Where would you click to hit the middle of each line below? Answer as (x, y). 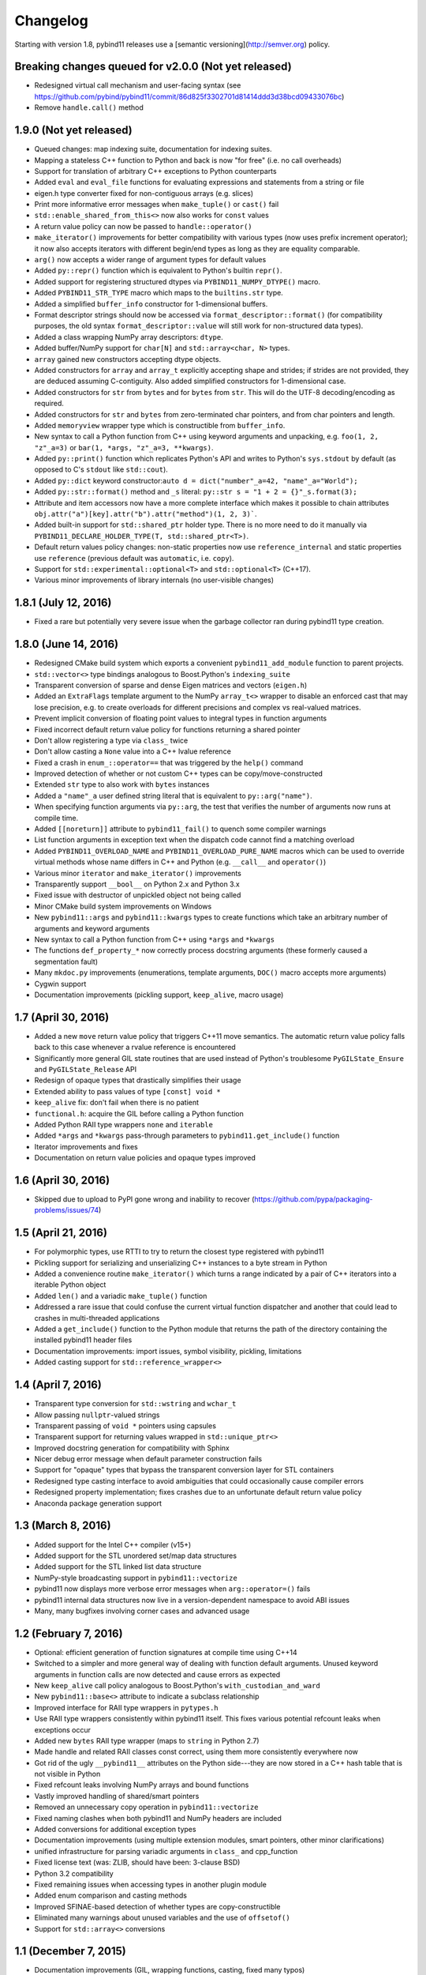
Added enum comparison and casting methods (110, 1895)
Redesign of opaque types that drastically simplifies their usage (138, 1080)
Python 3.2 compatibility (74, 1873)
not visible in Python (67, 1774)
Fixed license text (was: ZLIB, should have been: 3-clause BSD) (137, 1862)
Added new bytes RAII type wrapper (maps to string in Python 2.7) (147, 1740)
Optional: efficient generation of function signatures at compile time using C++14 (166, 1652)
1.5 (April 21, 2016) (61, 1233)
